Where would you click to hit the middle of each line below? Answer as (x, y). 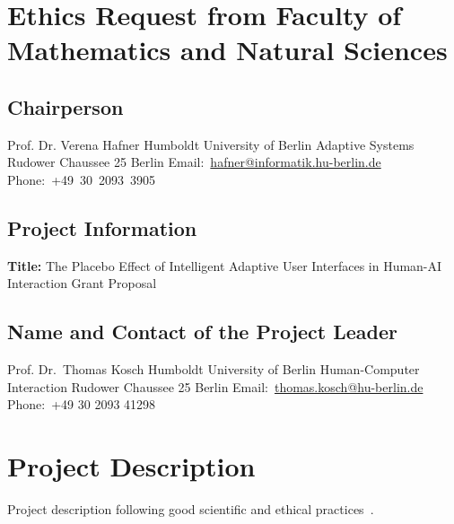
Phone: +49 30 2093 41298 (82, 404)
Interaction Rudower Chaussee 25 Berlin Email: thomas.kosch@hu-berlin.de (215, 386)
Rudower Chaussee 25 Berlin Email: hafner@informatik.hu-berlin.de (194, 162)
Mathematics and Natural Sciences (227, 50)
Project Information (102, 227)
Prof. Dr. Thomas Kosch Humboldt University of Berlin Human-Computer (214, 369)
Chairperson (65, 106)
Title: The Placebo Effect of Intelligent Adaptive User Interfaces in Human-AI (225, 265)
